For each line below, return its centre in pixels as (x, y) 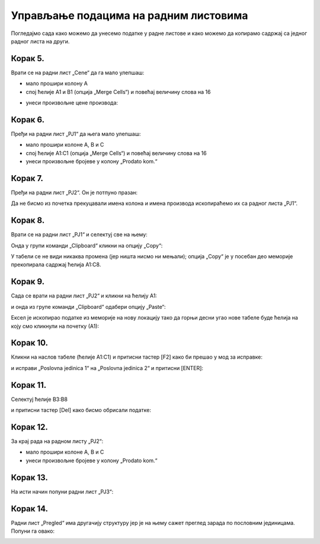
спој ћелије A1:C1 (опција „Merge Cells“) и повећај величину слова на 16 (116, 153)
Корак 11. (29, 385)
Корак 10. (30, 343)
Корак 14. (30, 509)
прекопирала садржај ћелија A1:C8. (56, 265)
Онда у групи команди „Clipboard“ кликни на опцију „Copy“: (87, 245)
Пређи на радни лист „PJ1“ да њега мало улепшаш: (76, 134)
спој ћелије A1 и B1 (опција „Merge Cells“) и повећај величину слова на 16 (118, 91)
